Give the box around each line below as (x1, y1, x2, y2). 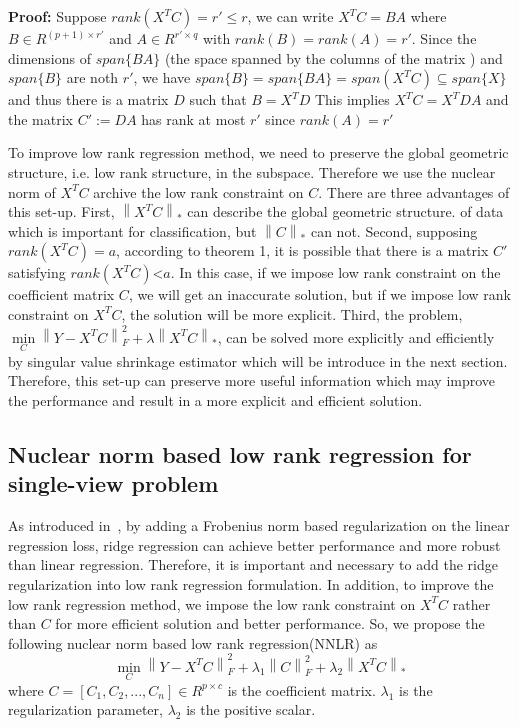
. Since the (411, 28, 477, 48)
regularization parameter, (8, 699, 163, 720)
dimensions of (8, 47, 91, 68)
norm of (8, 181, 56, 202)
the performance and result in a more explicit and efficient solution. (8, 390, 423, 411)
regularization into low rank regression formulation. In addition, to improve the (8, 574, 494, 595)
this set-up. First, (8, 201, 115, 222)
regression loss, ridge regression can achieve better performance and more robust (8, 534, 501, 555)
